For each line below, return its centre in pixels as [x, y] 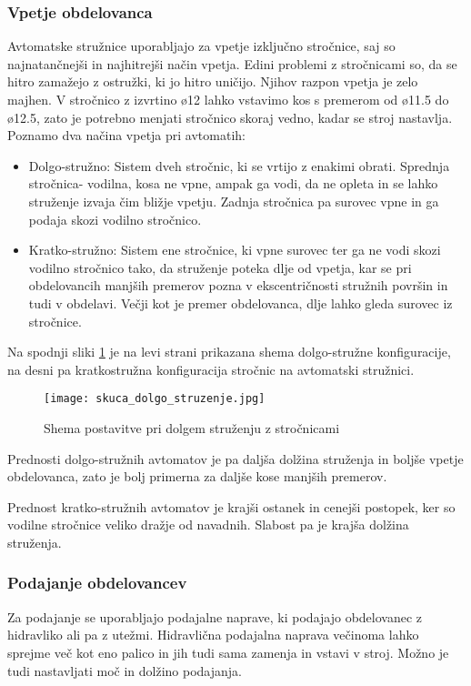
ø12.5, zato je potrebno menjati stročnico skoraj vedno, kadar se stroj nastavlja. [230, 117]
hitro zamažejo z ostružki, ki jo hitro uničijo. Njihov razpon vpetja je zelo [213, 81]
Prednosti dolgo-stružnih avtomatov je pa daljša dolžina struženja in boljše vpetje [235, 458]
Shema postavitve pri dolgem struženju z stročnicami [192, 427]
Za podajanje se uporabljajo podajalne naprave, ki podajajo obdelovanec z [215, 616]
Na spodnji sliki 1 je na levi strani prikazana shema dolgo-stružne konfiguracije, [229, 352]
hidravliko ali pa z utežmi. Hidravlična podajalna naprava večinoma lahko [213, 635]
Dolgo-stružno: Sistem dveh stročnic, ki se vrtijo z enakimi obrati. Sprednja [239, 165]
